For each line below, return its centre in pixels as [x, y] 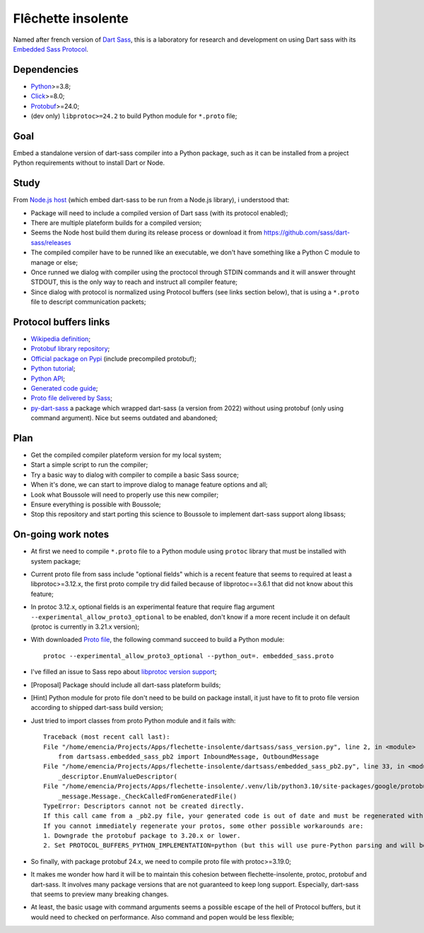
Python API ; [48, 379]
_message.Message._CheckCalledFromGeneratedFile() [147, 796]
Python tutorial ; [53, 369]
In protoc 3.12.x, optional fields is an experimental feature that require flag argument [153, 607]
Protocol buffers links [61, 322]
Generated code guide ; [64, 388]
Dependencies [46, 70]
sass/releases [51, 242]
